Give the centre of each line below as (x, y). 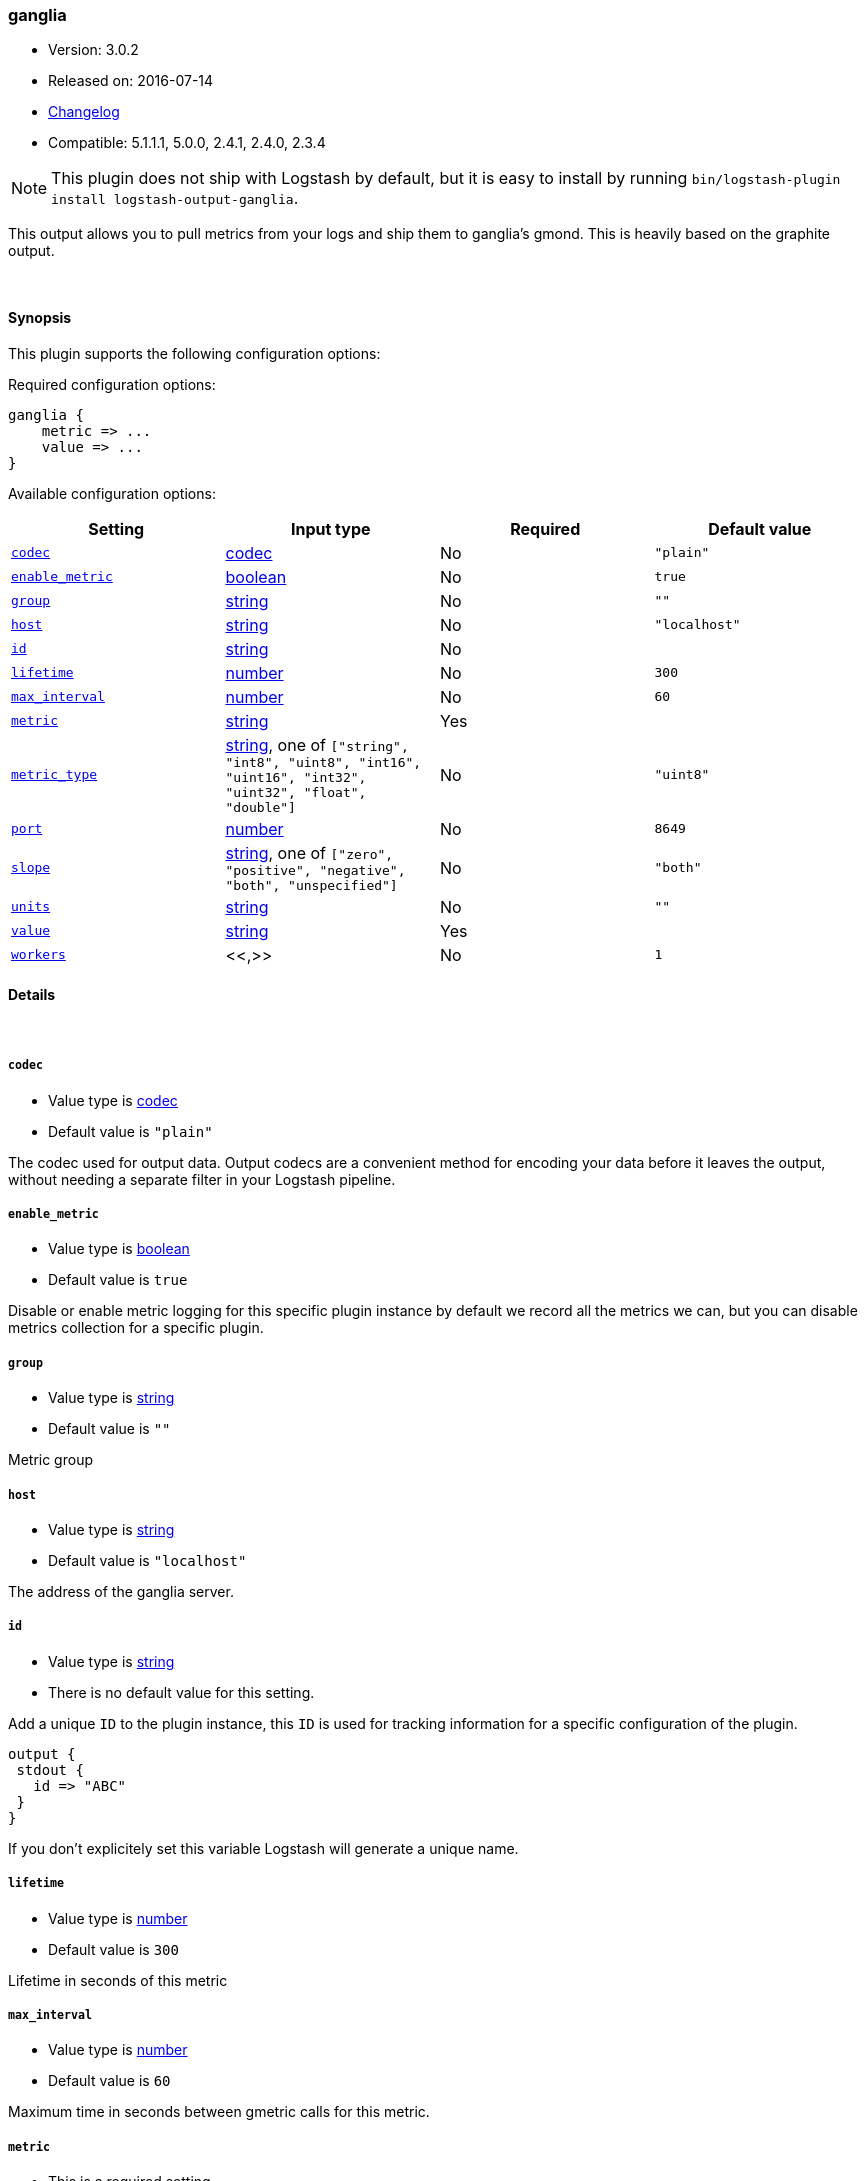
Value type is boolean (119, 1249)
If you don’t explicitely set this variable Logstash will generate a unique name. (263, 1848)
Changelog (84, 112)
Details (32, 995)
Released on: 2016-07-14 (131, 81)
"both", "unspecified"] (311, 885)
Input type (330, 528)
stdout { (50, 1769)
